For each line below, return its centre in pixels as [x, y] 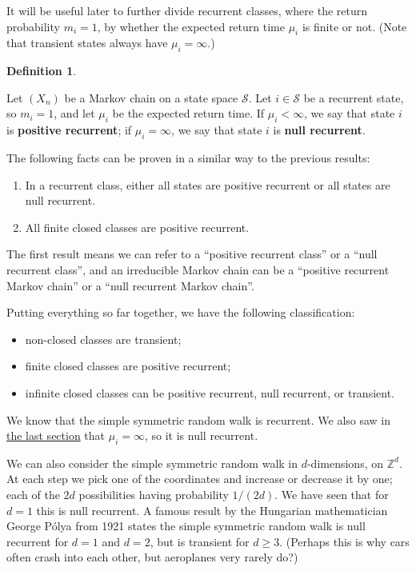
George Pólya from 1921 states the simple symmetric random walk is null [186, 526]
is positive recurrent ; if [69, 130]
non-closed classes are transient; [103, 339]
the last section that [56, 435]
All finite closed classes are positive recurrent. [137, 227]
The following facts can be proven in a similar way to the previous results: [188, 157]
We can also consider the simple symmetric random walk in [152, 463]
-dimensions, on [345, 463]
